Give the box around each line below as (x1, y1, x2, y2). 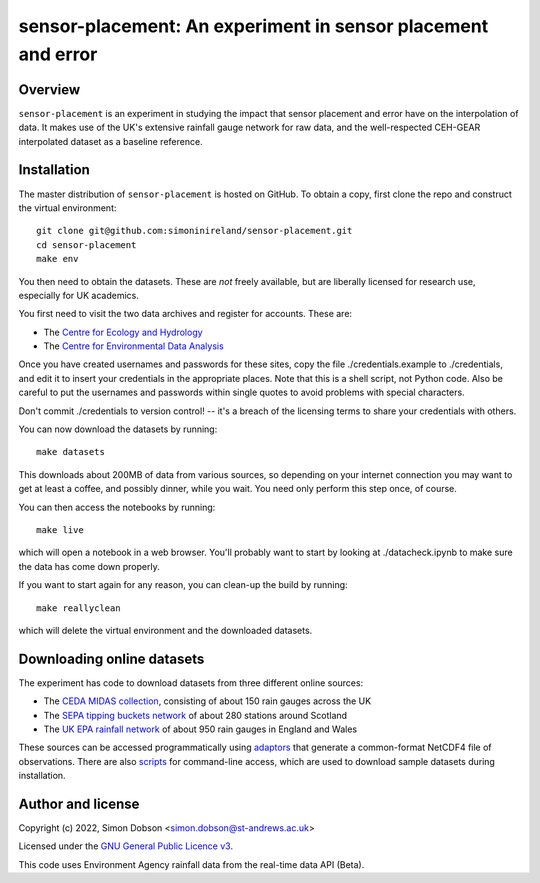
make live (36, 524, 84, 535)
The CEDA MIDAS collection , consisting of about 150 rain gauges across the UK (43, 695, 372, 707)
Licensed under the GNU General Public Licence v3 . (18, 840, 234, 852)
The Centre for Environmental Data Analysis (43, 340, 224, 352)
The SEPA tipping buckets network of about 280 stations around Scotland (43, 709, 348, 721)
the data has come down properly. (18, 560, 160, 572)
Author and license (18, 795, 140, 812)
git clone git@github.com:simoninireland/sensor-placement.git (36, 225, 353, 237)
